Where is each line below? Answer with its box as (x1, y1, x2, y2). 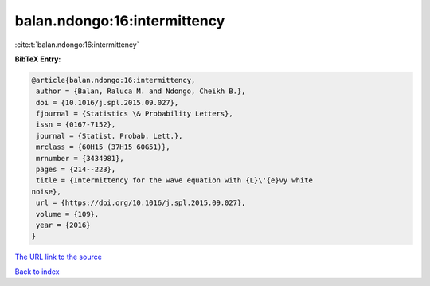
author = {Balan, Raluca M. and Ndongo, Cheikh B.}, (36, 87, 246, 96)
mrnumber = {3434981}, (36, 154, 125, 163)
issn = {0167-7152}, (36, 120, 116, 129)
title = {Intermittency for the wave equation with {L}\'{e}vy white (36, 176, 314, 185)
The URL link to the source (14, 252, 103, 262)
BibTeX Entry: (14, 54, 61, 64)
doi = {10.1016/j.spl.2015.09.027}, (36, 98, 179, 107)
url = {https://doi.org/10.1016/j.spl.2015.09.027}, (36, 198, 246, 207)
